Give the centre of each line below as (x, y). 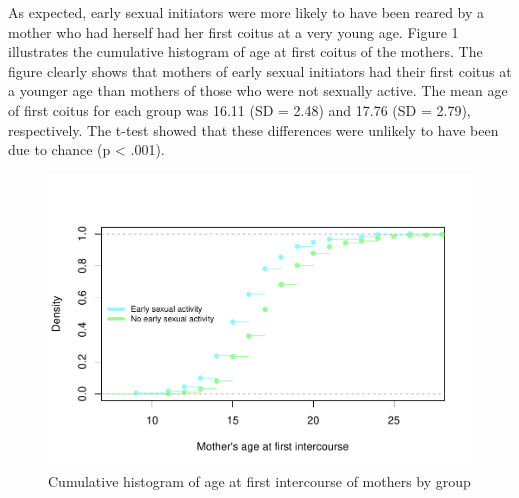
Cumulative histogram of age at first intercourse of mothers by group (259, 480)
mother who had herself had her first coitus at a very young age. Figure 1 (233, 31)
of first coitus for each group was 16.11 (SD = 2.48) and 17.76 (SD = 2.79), (239, 109)
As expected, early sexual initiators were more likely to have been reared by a (246, 12)
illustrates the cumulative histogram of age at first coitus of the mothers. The (245, 51)
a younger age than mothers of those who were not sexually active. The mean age (258, 90)
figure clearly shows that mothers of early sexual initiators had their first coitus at (260, 70)
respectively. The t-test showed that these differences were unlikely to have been (253, 129)
